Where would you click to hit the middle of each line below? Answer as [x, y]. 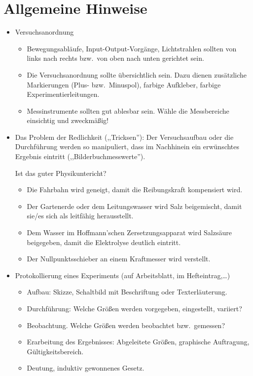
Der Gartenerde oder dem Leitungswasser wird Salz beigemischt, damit [134, 206]
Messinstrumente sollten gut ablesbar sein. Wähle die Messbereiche [128, 110]
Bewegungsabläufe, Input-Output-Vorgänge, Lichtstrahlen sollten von [132, 48]
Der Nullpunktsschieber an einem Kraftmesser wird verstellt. [119, 259]
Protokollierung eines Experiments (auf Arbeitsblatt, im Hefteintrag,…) [123, 275]
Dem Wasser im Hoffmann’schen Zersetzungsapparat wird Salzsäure [129, 232]
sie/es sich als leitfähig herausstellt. [80, 216]
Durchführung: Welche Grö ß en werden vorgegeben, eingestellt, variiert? [134, 308]
